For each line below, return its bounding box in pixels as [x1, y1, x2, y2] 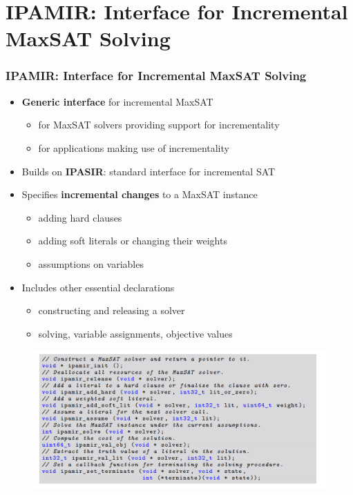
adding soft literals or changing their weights [38, 233, 227, 248]
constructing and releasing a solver [38, 303, 185, 318]
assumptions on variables [38, 256, 144, 271]
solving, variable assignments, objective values [38, 326, 233, 340]
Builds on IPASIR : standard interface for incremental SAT [21, 164, 276, 178]
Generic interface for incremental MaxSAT [21, 94, 213, 108]
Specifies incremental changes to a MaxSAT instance [21, 187, 258, 202]
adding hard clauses [38, 210, 122, 224]
